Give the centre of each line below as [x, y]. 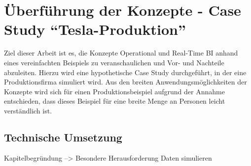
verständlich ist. [28, 110]
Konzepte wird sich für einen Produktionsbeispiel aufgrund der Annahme [114, 91]
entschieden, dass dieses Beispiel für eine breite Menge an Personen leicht [115, 101]
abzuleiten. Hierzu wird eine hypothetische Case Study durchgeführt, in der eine [125, 72]
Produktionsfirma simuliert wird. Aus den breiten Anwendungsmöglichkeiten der [125, 82]
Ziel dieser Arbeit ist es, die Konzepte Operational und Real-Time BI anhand [121, 53]
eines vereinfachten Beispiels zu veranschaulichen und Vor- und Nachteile [114, 62]
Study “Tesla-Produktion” [95, 29]
